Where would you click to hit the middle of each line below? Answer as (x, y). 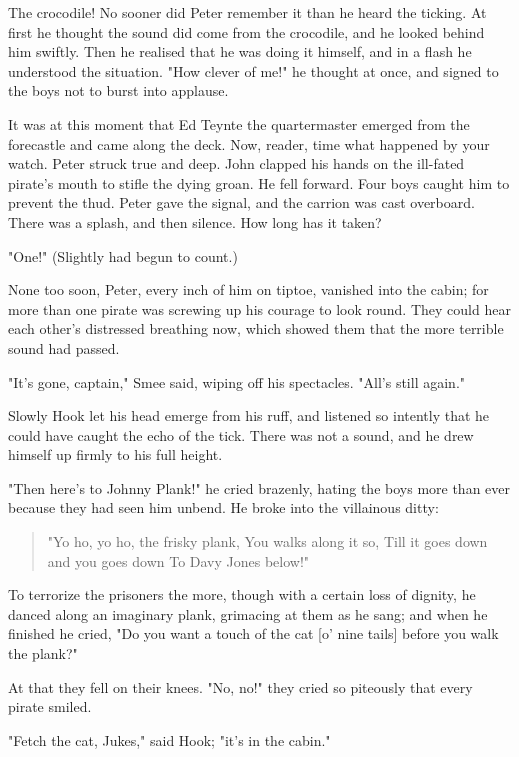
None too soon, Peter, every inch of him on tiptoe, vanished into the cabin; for (248, 289)
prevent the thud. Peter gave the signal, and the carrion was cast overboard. (241, 202)
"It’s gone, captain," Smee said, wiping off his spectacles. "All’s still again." (237, 381)
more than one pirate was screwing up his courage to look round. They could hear (259, 308)
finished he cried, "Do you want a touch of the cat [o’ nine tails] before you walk (253, 633)
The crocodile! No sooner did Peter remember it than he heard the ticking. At (247, 12)
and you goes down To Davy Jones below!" (178, 560)
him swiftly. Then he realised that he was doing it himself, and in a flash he (240, 51)
